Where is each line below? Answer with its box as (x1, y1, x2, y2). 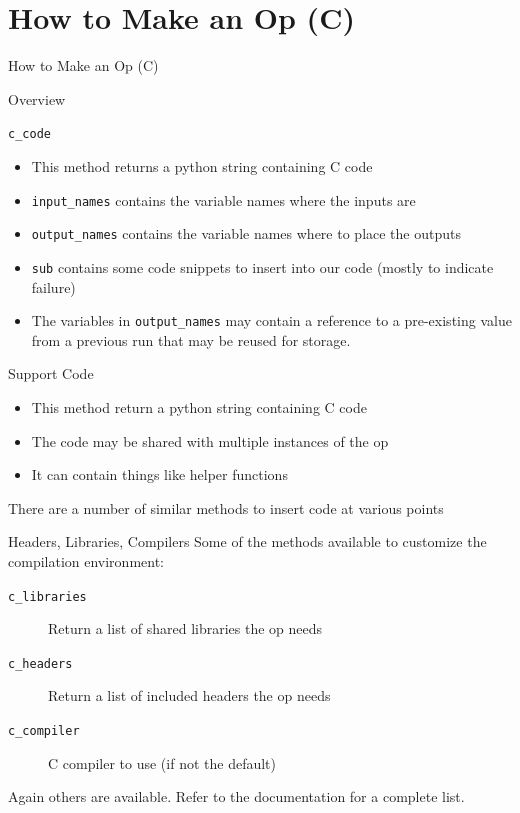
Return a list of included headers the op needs (48, 685, 331, 706)
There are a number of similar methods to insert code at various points (8, 497, 444, 518)
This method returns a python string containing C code (31, 155, 373, 176)
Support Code (8, 363, 94, 384)
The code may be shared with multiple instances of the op (31, 430, 389, 451)
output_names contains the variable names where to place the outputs (31, 223, 461, 244)
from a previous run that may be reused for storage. (31, 329, 351, 350)
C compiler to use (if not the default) (48, 752, 277, 773)
